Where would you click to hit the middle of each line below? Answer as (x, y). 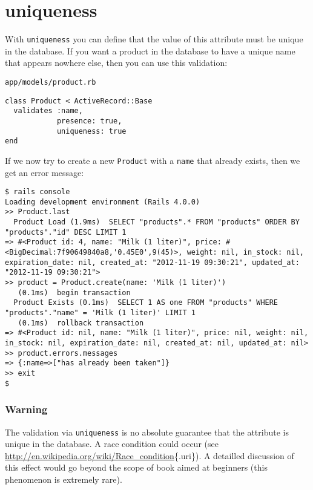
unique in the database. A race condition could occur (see (112, 444)
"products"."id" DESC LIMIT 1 (66, 232)
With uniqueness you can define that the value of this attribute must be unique (154, 39)
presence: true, (89, 121)
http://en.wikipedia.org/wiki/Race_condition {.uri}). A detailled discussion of (150, 455)
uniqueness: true (91, 131)
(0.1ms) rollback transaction (81, 323)
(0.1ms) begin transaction (74, 292)
